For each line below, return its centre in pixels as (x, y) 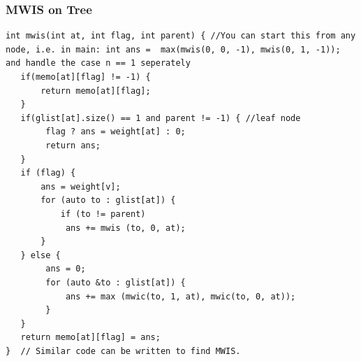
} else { (40, 255)
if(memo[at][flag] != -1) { (86, 77)
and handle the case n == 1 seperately (98, 63)
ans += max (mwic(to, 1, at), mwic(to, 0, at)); (180, 296)
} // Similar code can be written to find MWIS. (123, 351)
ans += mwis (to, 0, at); (125, 228)
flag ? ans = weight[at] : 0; (116, 132)
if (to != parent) (103, 214)
